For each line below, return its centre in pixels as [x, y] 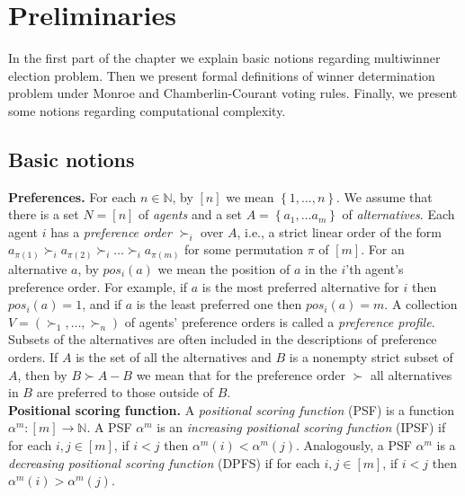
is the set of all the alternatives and [174, 356]
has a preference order [111, 231]
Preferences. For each [72, 196]
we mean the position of [224, 269]
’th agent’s [375, 269]
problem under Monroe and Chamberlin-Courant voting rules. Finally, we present [233, 93]
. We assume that [385, 196]
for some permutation [244, 249]
